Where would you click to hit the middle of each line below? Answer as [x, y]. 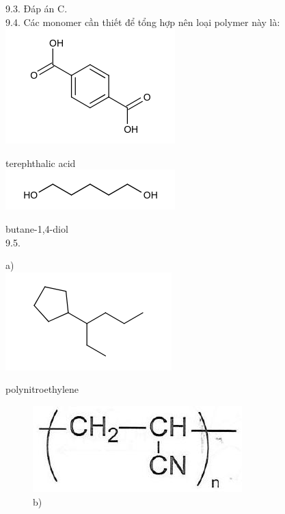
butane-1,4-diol [37, 228]
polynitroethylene [42, 389]
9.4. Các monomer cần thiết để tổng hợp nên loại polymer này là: [143, 22]
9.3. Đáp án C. [37, 8]
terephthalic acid [41, 163]
